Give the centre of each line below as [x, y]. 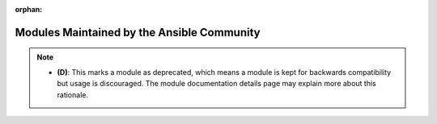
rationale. [73, 95]
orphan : [29, 9]
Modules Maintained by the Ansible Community [138, 32]
